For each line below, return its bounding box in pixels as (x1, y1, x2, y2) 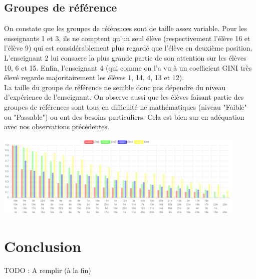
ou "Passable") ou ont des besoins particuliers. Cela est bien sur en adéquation (4, 111, 244, 122)
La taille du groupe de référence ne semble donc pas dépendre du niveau (4, 82, 226, 92)
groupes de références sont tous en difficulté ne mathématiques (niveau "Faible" (4, 101, 247, 112)
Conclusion (4, 235, 82, 256)
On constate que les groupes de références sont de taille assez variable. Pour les (4, 23, 247, 34)
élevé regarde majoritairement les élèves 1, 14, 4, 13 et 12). (4, 72, 184, 83)
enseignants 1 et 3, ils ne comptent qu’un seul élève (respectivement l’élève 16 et (4, 33, 250, 43)
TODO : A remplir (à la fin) (4, 264, 91, 275)
